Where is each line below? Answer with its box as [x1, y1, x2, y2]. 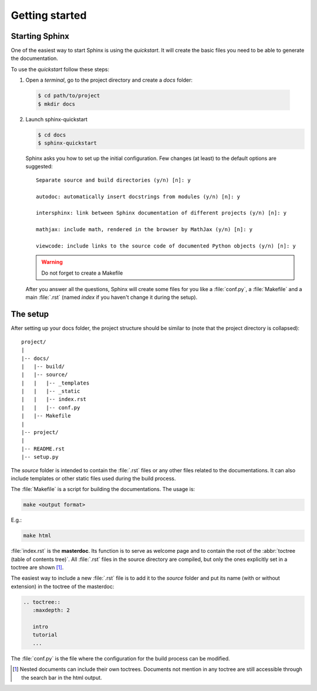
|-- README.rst [21, 445, 65, 452]
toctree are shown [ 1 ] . [11, 564, 64, 571]
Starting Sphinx [11, 31, 70, 41]
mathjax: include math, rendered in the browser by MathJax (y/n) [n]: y [36, 226, 253, 233]
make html [23, 532, 52, 539]
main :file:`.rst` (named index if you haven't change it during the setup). [25, 294, 198, 301]
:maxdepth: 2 [32, 607, 70, 614]
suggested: [25, 163, 53, 170]
